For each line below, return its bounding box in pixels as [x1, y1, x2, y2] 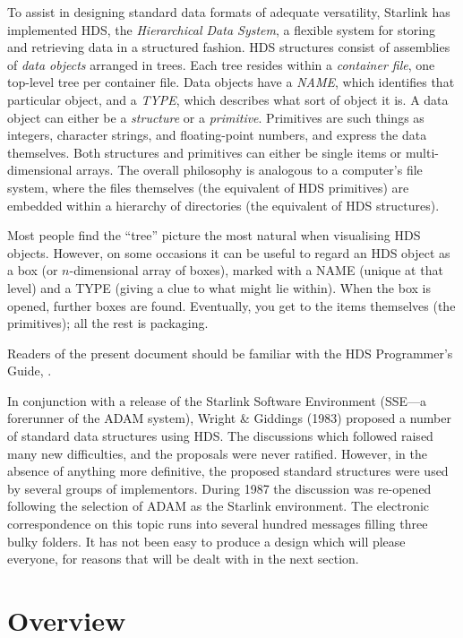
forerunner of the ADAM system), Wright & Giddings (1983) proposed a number [7, 409, 451, 427]
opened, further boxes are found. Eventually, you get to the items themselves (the [7, 296, 456, 315]
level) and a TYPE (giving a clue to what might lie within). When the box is [7, 278, 431, 297]
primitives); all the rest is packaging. [7, 314, 209, 332]
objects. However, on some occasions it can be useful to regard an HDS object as [7, 243, 450, 262]
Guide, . [7, 361, 52, 380]
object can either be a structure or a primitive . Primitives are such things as [7, 108, 424, 126]
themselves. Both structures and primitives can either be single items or [7, 142, 402, 161]
